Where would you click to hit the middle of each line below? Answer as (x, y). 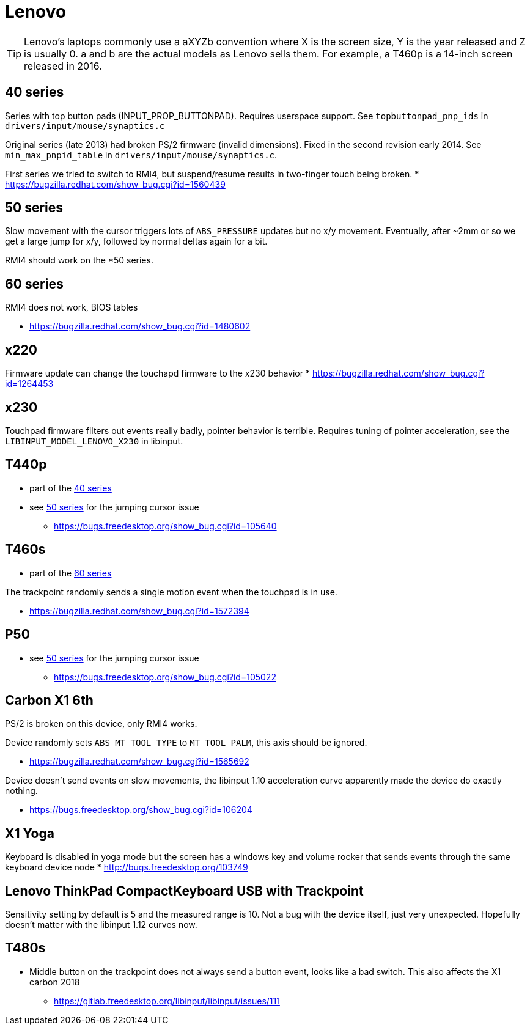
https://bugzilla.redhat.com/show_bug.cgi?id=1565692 (139, 762)
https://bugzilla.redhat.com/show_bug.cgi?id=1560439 (115, 184)
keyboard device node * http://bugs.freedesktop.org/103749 (127, 867)
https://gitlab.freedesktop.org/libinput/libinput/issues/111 (167, 1001)
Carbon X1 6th (49, 700)
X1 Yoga (30, 833)
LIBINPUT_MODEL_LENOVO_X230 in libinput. (94, 441)
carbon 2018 (55, 982)
